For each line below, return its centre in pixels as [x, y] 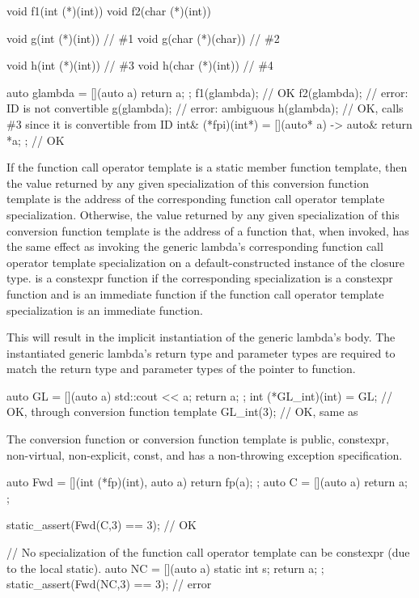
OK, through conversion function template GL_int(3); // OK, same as [182, 411]
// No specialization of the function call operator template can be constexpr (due [208, 552]
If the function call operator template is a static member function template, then [207, 167]
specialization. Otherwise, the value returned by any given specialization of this [203, 214]
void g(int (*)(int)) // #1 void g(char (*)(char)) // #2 [143, 38]
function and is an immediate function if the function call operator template [195, 293]
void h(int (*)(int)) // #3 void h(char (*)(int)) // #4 [140, 65]
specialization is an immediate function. [105, 310]
